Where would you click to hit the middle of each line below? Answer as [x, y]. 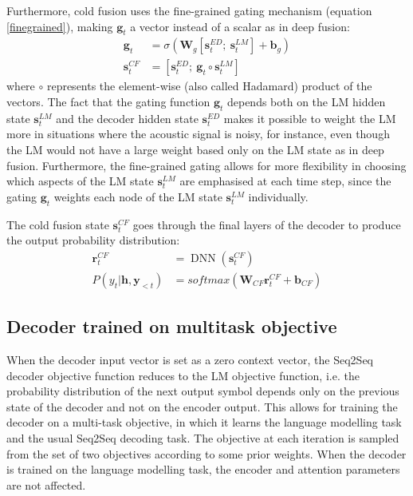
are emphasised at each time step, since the [285, 181]
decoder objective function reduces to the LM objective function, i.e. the [183, 375]
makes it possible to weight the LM [310, 118]
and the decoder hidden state [127, 118]
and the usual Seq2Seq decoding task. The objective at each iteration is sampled [203, 438]
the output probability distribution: [93, 240]
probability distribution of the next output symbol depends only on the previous [203, 391]
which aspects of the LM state [80, 181]
